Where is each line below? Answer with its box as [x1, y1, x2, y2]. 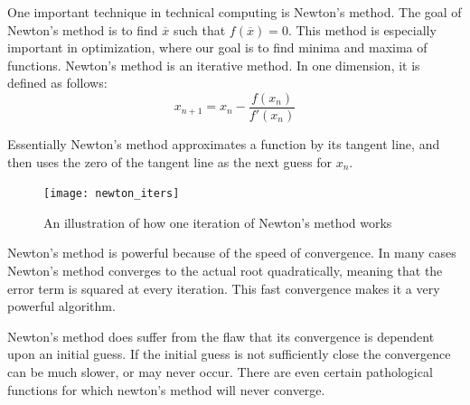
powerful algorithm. [7, 297, 116, 316]
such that [173, 20, 226, 39]
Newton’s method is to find [7, 20, 158, 39]
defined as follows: [7, 73, 108, 92]
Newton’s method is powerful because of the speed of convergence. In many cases [7, 243, 456, 262]
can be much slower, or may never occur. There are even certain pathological [7, 363, 433, 381]
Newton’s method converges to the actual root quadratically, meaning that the [7, 261, 443, 280]
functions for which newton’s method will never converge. [7, 380, 325, 399]
